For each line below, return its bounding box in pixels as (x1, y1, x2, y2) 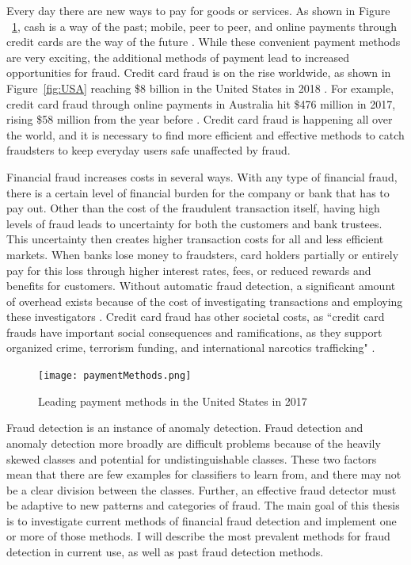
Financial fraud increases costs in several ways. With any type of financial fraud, (6, 168, 398, 185)
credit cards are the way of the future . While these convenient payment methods (6, 33, 401, 50)
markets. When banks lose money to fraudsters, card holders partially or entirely (6, 246, 399, 262)
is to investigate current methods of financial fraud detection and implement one (6, 512, 397, 529)
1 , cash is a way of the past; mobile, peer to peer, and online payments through (12, 17, 398, 34)
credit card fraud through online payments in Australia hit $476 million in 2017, (6, 95, 396, 112)
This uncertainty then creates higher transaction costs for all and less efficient (6, 231, 384, 247)
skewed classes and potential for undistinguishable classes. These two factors (6, 450, 377, 467)
